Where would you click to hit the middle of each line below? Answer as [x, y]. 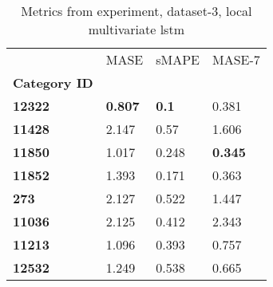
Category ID [53, 83]
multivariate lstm [136, 29]
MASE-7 [236, 59]
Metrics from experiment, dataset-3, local [136, 11]
